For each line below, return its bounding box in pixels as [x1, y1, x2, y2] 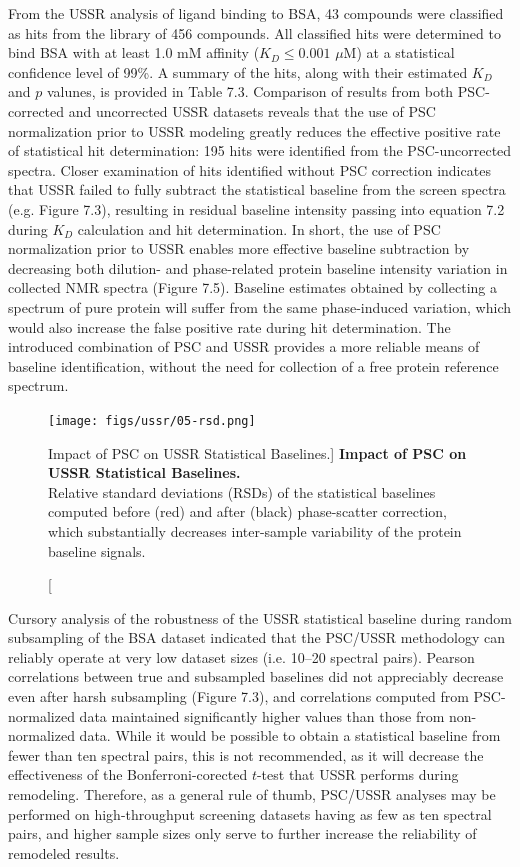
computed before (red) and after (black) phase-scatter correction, [48, 501, 447, 522]
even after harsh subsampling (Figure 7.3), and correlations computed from [8, 686, 469, 707]
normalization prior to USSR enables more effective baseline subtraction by [8, 238, 470, 259]
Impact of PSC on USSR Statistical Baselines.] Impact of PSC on [48, 442, 467, 463]
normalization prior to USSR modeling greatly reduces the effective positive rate [8, 120, 501, 141]
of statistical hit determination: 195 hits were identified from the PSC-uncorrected [8, 140, 512, 161]
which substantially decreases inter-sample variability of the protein [48, 520, 462, 541]
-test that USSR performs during [256, 764, 459, 785]
